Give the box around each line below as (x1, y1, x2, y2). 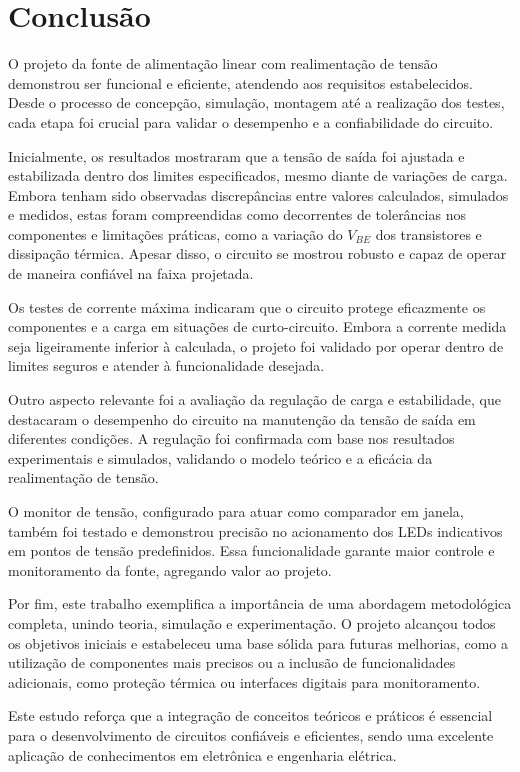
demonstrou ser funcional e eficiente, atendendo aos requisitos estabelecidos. (8, 72, 473, 93)
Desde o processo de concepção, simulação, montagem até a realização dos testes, (8, 92, 505, 113)
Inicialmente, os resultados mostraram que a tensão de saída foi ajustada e (8, 145, 465, 166)
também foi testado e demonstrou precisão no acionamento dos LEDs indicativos (8, 520, 503, 541)
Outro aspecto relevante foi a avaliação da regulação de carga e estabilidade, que (8, 389, 501, 410)
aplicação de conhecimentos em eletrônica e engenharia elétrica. (8, 744, 397, 765)
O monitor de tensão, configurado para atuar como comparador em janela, (8, 501, 464, 521)
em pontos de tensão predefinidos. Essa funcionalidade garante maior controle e (8, 540, 495, 561)
